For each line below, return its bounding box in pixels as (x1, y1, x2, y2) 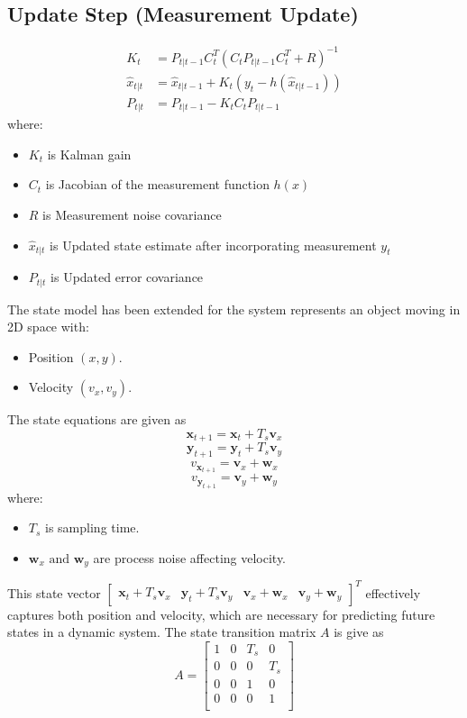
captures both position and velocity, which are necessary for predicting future (7, 604, 435, 623)
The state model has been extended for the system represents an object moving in (7, 299, 461, 318)
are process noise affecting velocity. (93, 548, 287, 567)
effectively (365, 583, 421, 602)
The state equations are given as (7, 410, 187, 429)
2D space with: (7, 317, 89, 336)
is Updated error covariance (50, 268, 204, 286)
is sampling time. (45, 518, 140, 537)
